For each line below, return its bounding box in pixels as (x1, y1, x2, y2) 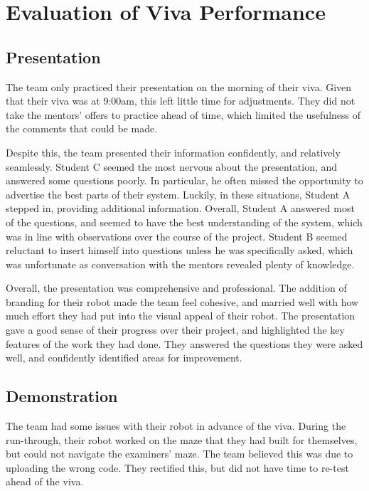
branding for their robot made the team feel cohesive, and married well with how (6, 294, 359, 309)
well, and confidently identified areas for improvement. (6, 350, 242, 365)
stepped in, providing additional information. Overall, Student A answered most (6, 201, 355, 216)
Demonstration (6, 385, 118, 407)
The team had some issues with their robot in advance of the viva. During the (6, 418, 346, 433)
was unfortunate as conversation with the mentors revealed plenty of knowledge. (6, 256, 355, 271)
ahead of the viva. (6, 474, 84, 489)
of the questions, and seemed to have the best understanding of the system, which (6, 214, 363, 229)
